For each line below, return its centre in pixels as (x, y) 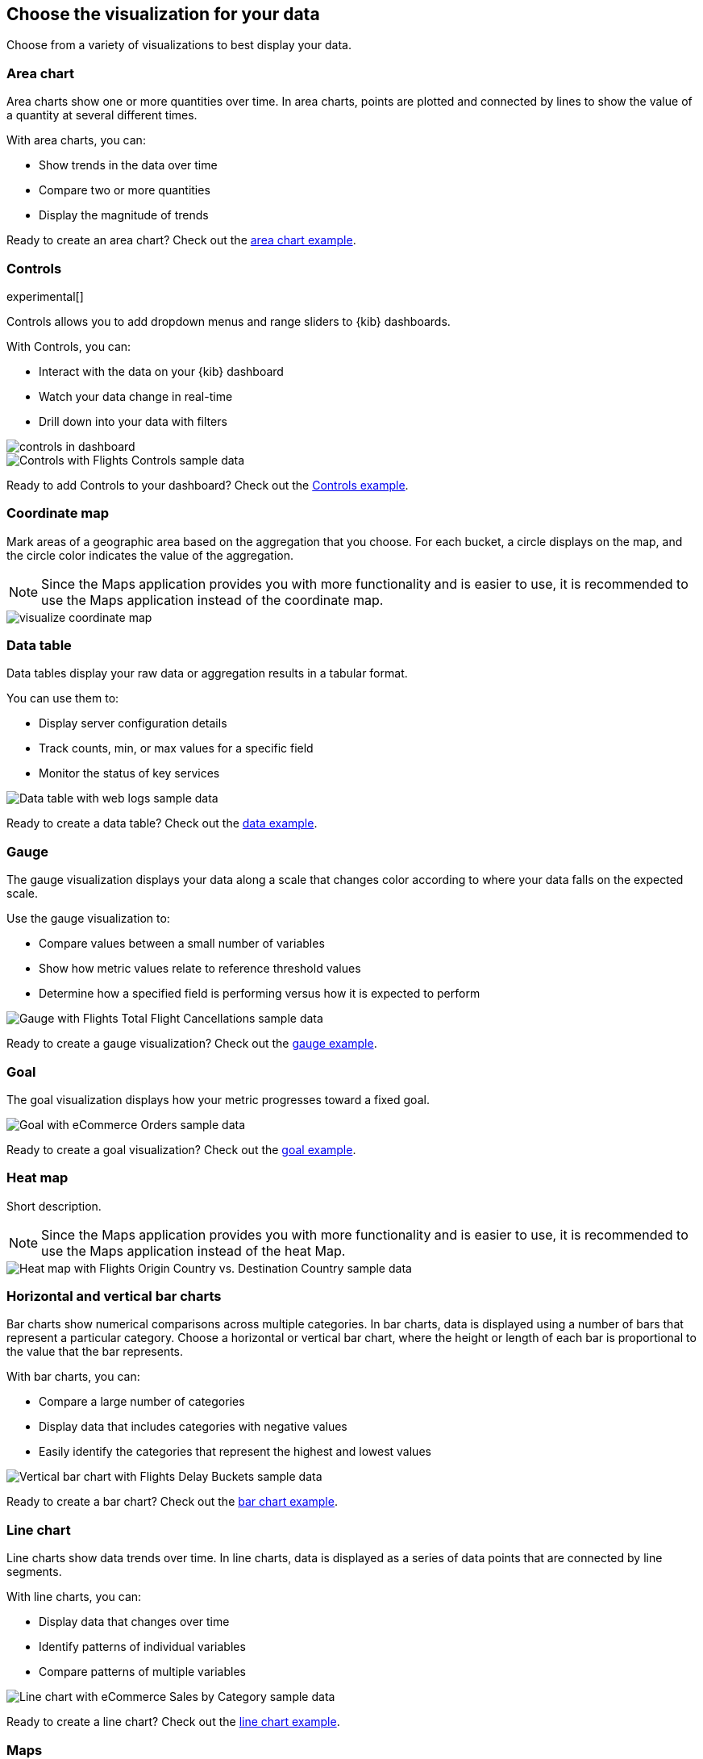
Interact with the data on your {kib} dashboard (161, 371)
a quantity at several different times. (102, 115)
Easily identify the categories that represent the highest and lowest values (235, 1452)
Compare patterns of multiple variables (142, 1672)
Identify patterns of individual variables (142, 1647)
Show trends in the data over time (128, 165)
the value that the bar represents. (95, 1352)
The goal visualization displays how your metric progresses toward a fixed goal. (218, 1099)
